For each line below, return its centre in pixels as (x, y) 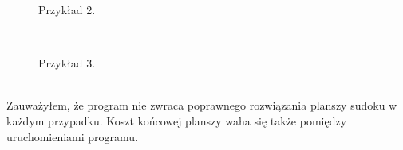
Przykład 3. (67, 63)
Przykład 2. (67, 10)
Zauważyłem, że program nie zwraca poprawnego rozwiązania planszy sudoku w (202, 105)
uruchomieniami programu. (73, 136)
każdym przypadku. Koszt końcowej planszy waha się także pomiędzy (177, 120)
